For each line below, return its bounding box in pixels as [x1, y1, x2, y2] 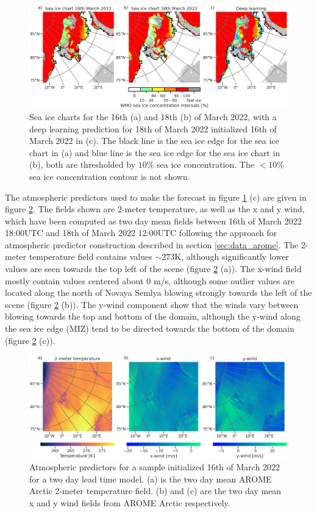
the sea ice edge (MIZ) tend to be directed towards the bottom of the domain [5, 322, 295, 335]
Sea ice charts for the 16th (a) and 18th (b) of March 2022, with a [29, 110, 277, 123]
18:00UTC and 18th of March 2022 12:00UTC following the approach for [5, 226, 277, 239]
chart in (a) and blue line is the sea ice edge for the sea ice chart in [29, 146, 280, 159]
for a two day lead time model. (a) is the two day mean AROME [29, 472, 272, 485]
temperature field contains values [29, 250, 152, 263]
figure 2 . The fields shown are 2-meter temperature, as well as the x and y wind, [5, 203, 305, 215]
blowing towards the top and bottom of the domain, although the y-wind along [5, 310, 301, 323]
